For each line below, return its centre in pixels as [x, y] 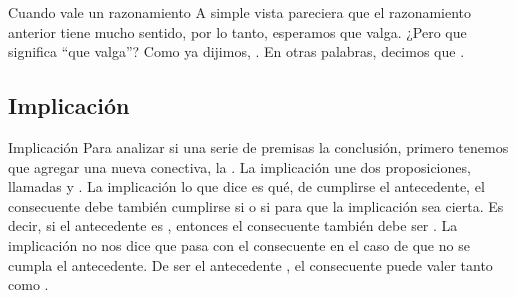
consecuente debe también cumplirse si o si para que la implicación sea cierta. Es [256, 205]
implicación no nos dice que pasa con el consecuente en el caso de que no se [239, 244]
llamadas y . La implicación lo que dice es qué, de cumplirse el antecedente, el [246, 186]
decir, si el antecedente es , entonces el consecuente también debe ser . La [233, 225]
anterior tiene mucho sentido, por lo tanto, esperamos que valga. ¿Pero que [237, 31]
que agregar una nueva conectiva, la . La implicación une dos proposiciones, [239, 166]
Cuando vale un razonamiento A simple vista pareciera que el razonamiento [240, 12]
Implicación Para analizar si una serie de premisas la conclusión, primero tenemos [258, 146]
